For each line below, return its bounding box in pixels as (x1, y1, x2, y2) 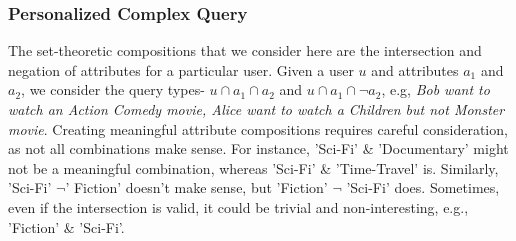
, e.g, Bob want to (381, 79, 490, 100)
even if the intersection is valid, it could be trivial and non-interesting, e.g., (8, 196, 469, 217)
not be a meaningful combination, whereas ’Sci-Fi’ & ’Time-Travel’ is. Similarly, (8, 157, 499, 178)
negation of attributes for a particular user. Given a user (8, 59, 354, 80)
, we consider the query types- (21, 79, 205, 100)
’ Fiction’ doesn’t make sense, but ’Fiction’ (65, 177, 328, 198)
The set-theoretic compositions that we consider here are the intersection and (8, 40, 482, 61)
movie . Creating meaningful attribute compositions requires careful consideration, (8, 118, 508, 139)
